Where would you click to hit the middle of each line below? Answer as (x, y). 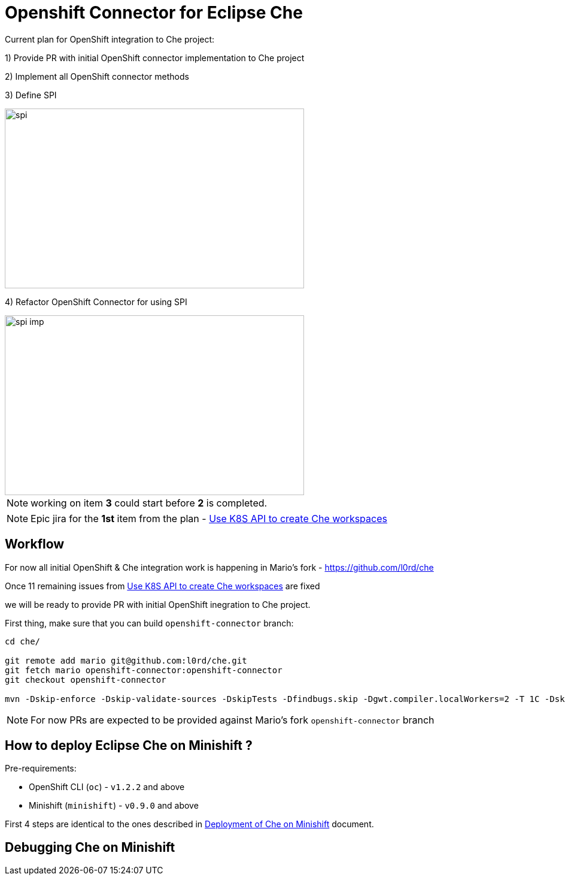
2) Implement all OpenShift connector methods (97, 76)
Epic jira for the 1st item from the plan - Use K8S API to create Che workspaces (209, 518)
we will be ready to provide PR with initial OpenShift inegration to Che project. (158, 604)
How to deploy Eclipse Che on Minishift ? (129, 746)
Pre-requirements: (41, 769)
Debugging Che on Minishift (90, 847)
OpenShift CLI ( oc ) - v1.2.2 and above (107, 787)
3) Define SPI (31, 95)
